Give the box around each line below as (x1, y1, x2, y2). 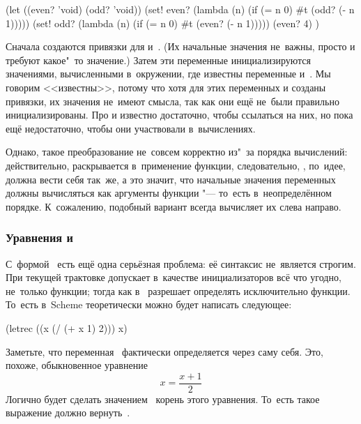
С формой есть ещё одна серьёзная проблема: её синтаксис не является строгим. (6, 256, 356, 271)
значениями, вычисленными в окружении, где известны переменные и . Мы (6, 66, 331, 81)
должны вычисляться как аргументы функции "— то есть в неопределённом (6, 185, 332, 200)
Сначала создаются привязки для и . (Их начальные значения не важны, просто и (6, 39, 355, 54)
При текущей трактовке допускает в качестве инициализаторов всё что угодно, (6, 270, 341, 285)
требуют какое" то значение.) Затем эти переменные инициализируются (6, 52, 311, 67)
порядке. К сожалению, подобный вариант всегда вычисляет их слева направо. (6, 199, 341, 213)
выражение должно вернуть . (6, 405, 130, 420)
